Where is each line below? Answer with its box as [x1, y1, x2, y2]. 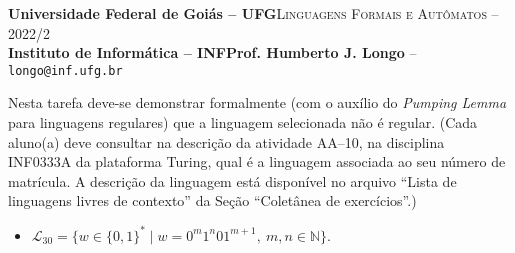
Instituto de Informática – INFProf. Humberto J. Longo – [8, 42, 417, 63]
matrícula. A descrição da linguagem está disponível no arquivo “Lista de [8, 170, 457, 191]
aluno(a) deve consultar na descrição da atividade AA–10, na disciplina [8, 131, 445, 152]
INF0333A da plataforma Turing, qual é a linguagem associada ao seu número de [8, 151, 506, 172]
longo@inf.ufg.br [8, 63, 123, 78]
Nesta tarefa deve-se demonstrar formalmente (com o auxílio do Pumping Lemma [8, 92, 507, 113]
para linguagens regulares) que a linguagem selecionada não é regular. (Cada [8, 112, 478, 133]
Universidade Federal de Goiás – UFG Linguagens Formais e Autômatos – [8, 3, 499, 23]
